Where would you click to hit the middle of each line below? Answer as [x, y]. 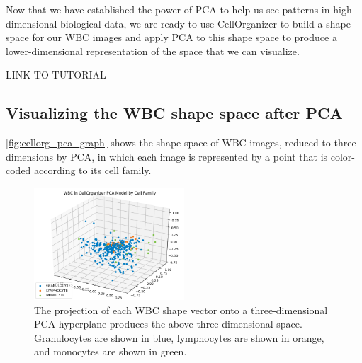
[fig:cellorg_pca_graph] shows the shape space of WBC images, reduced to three [181, 143]
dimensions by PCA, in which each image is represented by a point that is [167, 156]
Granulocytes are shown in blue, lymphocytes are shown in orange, [179, 337]
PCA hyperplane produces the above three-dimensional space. [168, 324]
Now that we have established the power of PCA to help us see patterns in [168, 9]
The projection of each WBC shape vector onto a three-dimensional [181, 310]
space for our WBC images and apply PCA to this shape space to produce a [171, 37]
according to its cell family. [93, 170]
